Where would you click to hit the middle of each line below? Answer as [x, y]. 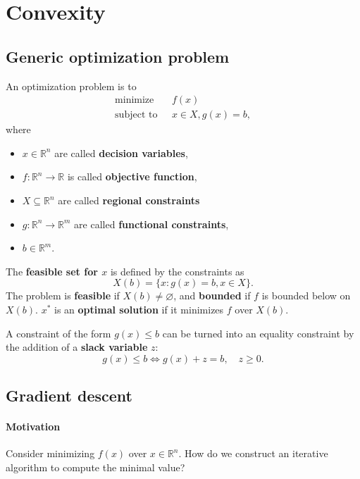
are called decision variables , [121, 153]
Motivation [33, 427]
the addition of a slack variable [77, 347]
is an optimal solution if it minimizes [139, 309]
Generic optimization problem [118, 56]
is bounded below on [306, 296]
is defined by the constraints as [177, 271]
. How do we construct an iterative [253, 453]
